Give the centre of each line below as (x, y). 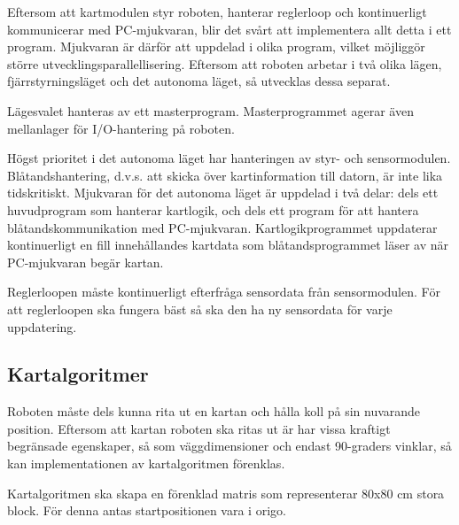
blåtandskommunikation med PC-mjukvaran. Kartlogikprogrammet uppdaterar (222, 227)
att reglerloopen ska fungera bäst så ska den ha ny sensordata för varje (200, 309)
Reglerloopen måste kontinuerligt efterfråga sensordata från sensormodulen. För (224, 292)
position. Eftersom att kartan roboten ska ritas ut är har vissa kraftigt (199, 428)
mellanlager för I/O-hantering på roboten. (121, 128)
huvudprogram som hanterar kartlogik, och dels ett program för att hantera (213, 209)
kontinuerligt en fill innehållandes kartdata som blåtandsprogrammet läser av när (228, 245)
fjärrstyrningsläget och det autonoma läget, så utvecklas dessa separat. (199, 81)
